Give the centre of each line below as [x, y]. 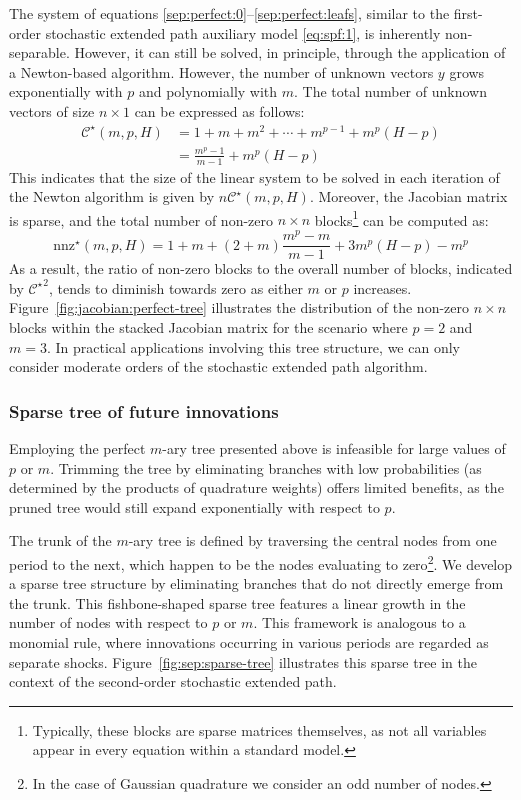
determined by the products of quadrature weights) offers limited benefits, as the [256, 487]
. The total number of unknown [390, 91]
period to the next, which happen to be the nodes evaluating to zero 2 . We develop [261, 562]
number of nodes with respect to [108, 622]
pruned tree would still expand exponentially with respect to [194, 506]
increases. [382, 287]
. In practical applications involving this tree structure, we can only [253, 346]
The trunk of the [60, 540]
